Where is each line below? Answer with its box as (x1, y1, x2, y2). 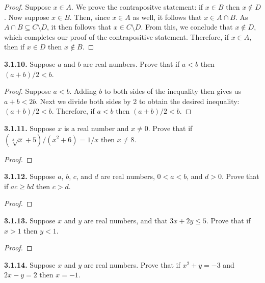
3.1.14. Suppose (4, 259, 56, 270)
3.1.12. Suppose (4, 171, 56, 182)
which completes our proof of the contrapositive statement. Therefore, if (4, 31, 229, 42)
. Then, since (69, 11, 110, 22)
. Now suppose (4, 11, 49, 22)
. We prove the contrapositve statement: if (71, 2, 203, 12)
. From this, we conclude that (141, 21, 233, 32)
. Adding (69, 86, 97, 96)
